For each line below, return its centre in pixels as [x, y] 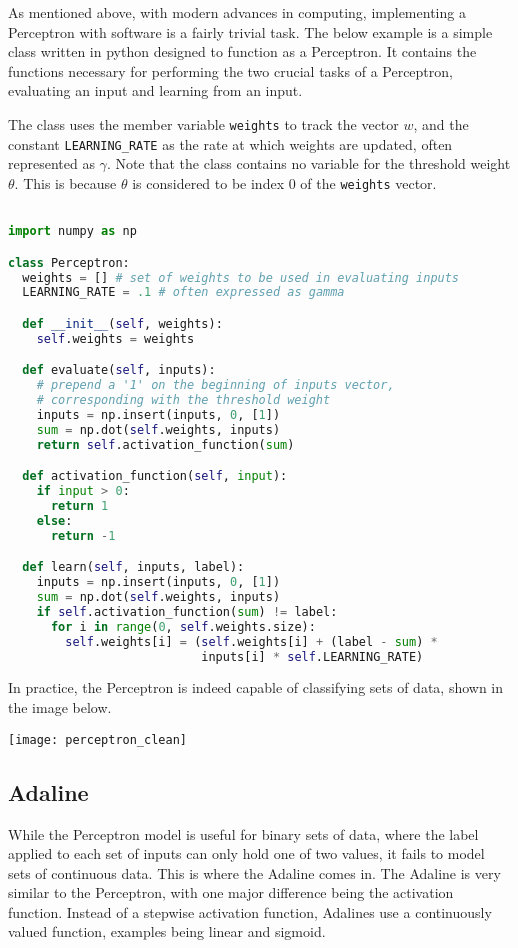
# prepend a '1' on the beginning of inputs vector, [215, 385]
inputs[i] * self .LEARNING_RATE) [312, 656]
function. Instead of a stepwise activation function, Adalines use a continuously [250, 911]
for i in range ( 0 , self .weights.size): [183, 626]
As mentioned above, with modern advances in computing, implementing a [237, 12]
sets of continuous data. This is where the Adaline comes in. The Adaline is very [254, 872]
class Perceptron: [69, 262]
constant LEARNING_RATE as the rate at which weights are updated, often [230, 143]
